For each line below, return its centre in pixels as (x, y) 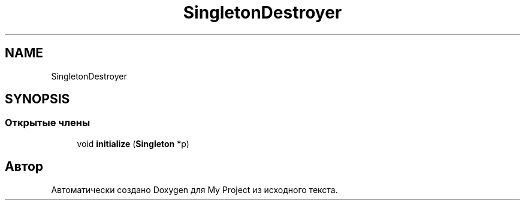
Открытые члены (48, 123)
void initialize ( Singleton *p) (133, 143)
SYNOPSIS (37, 99)
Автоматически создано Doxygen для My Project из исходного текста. (194, 189)
